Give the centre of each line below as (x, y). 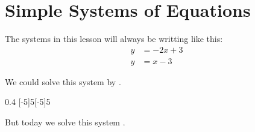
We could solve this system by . (63, 81)
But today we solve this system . (65, 121)
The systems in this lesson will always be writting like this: (114, 39)
